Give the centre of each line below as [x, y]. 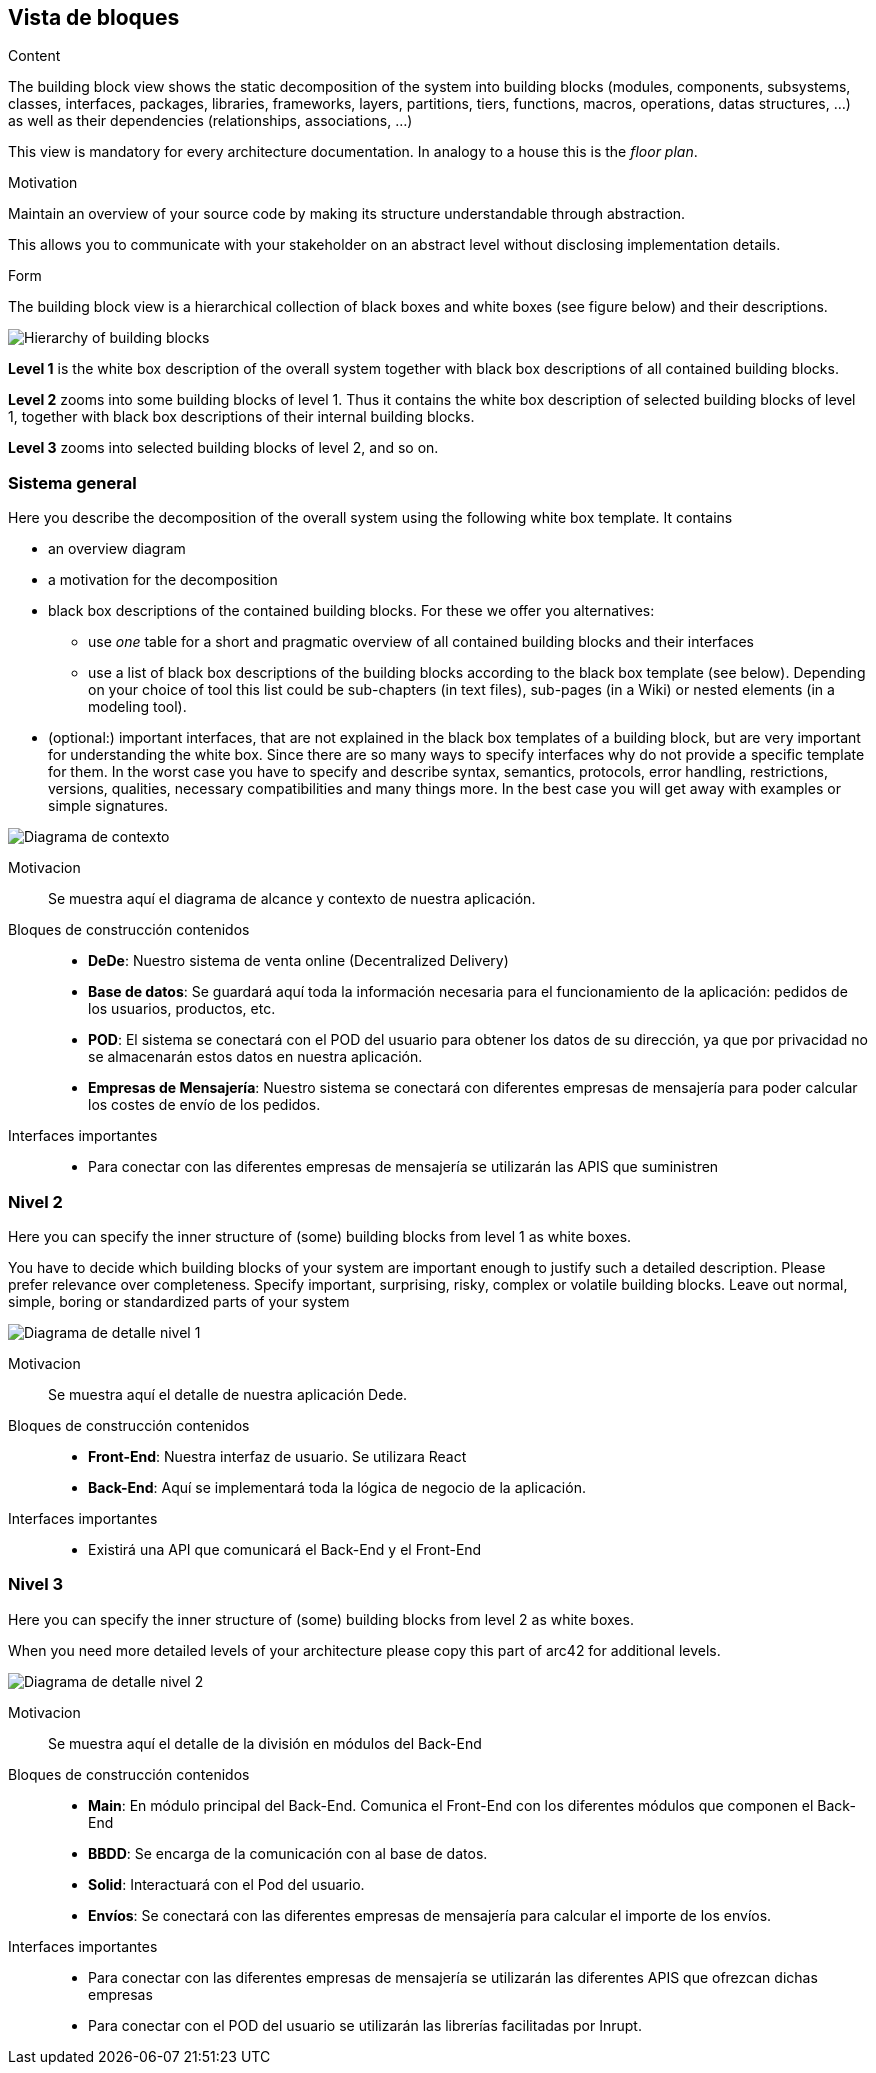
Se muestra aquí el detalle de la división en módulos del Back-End [265, 1743]
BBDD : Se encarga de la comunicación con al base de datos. [288, 1853]
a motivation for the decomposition [163, 580]
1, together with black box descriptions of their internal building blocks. [241, 417]
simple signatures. [108, 806]
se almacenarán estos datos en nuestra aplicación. [255, 1057]
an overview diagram [117, 549]
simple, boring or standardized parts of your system [179, 1301]
